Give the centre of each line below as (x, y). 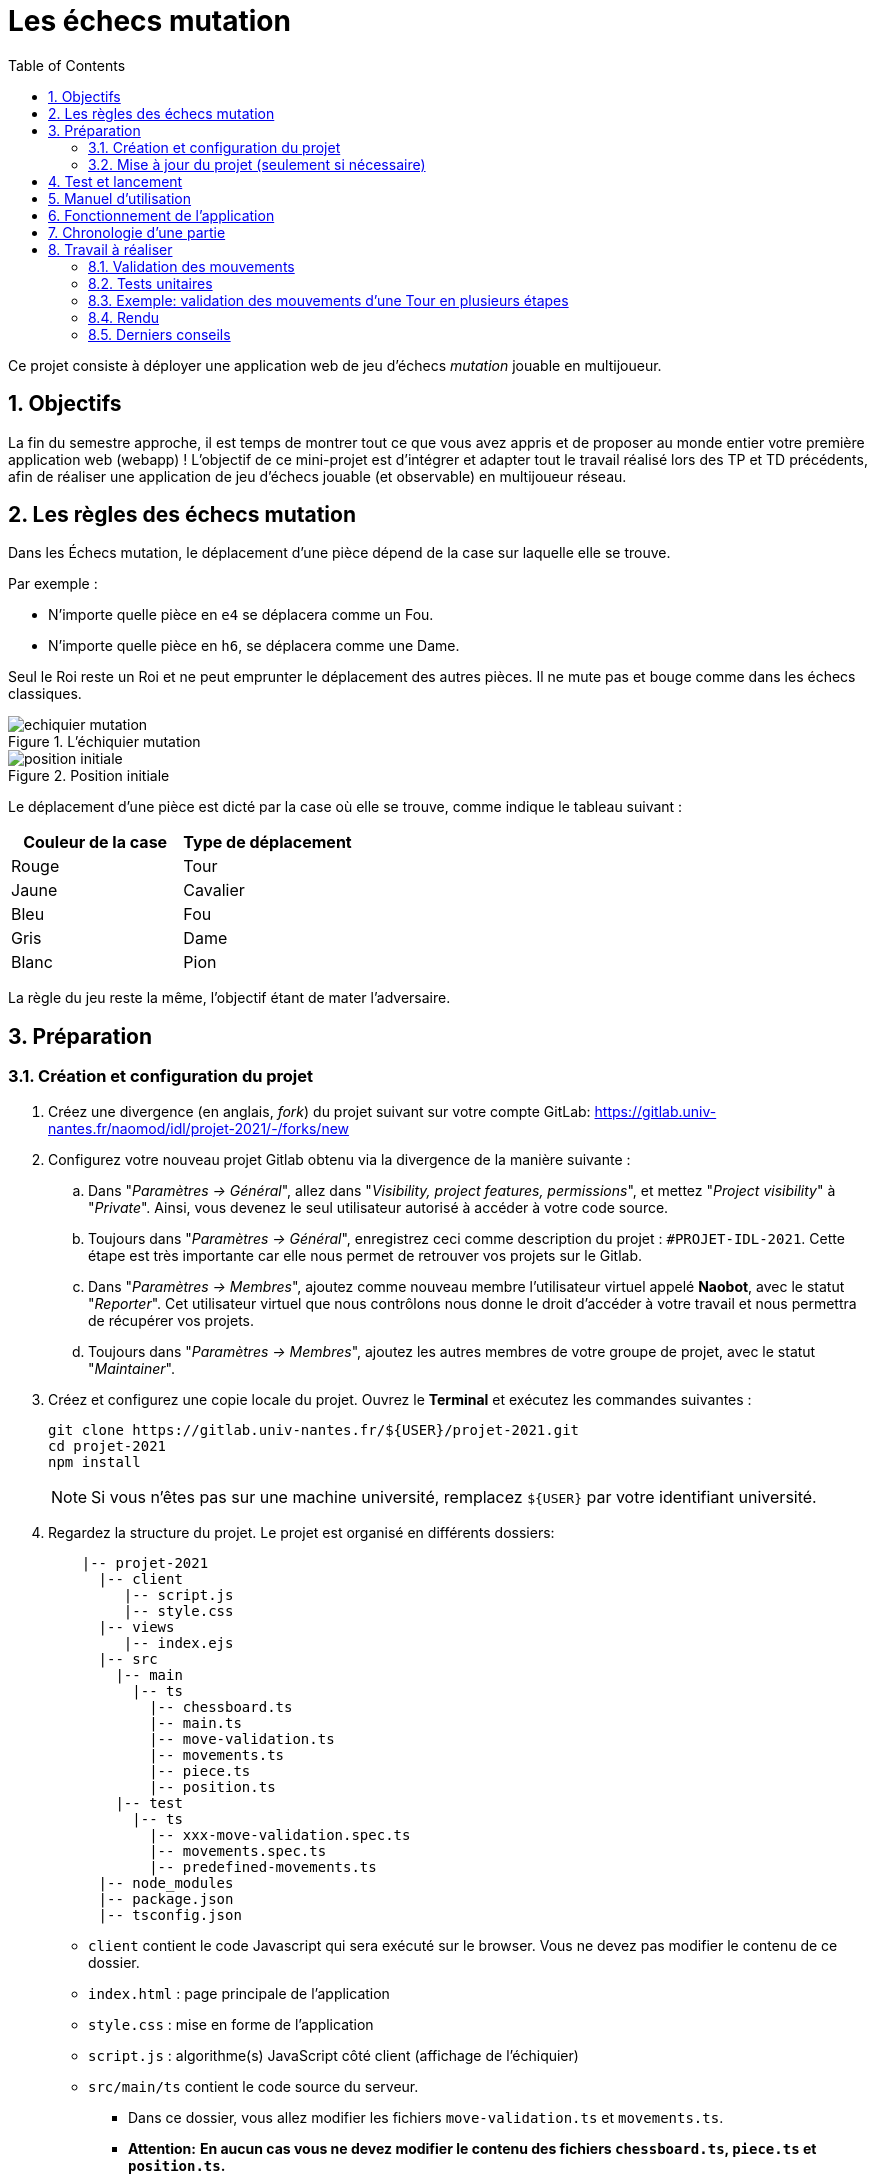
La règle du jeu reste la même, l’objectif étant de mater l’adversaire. (229, 998)
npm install (94, 1461)
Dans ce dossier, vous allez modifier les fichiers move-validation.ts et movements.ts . (426, 2117)
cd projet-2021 (107, 1445)
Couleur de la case (95, 842)
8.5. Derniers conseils (159, 334)
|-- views (136, 1626)
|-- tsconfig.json (170, 1914)
